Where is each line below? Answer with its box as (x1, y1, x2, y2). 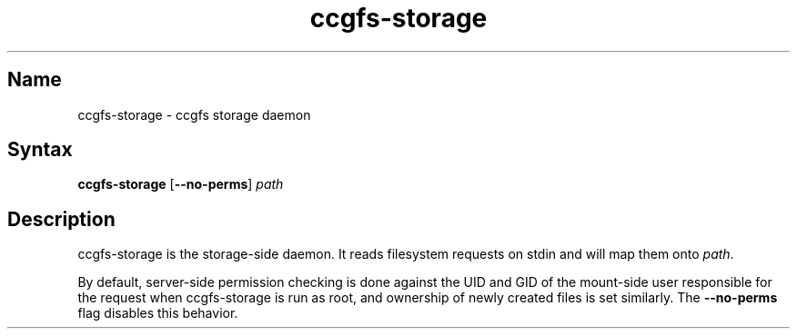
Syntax (7, 138, 73, 162)
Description (7, 207, 116, 231)
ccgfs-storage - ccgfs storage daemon (77, 106, 311, 123)
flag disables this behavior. (77, 305, 238, 321)
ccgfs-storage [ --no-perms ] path (77, 176, 284, 193)
